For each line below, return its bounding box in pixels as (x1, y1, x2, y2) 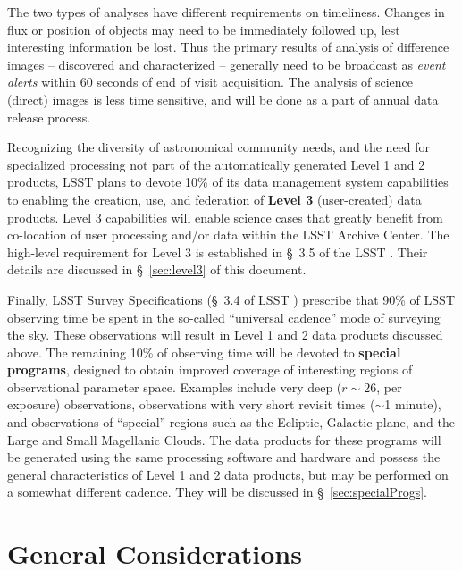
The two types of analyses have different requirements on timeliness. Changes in (7, 3, 445, 21)
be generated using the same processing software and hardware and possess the (7, 448, 441, 466)
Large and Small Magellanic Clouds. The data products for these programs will (7, 430, 441, 449)
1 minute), (384, 395, 441, 414)
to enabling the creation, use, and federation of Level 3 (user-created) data (7, 189, 422, 208)
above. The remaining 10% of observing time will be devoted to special (7, 342, 401, 361)
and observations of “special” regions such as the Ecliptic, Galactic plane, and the (7, 413, 455, 432)
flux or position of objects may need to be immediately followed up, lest (7, 20, 400, 38)
